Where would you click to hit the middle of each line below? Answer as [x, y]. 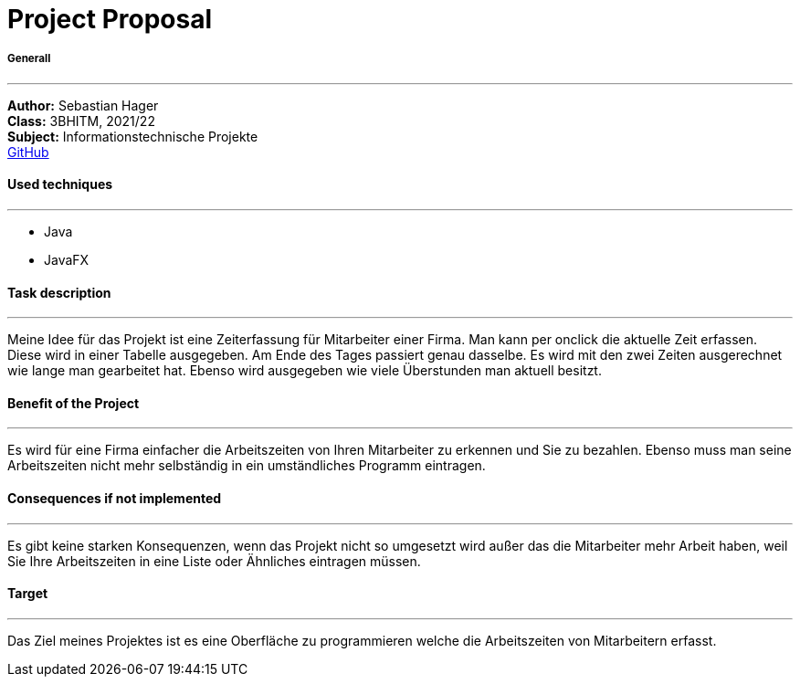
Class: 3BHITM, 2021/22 [81, 121]
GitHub [28, 152]
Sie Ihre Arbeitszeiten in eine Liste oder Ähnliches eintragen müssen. [214, 561]
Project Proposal [110, 19]
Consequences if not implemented [115, 499]
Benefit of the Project [74, 403]
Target [28, 594]
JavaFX [67, 260]
